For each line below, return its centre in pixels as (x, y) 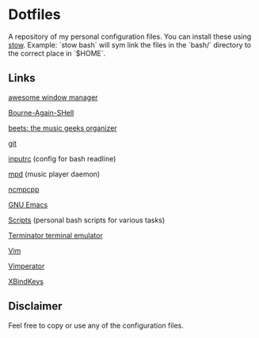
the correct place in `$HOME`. (57, 53)
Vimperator (27, 266)
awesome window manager (53, 97)
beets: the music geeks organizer (63, 127)
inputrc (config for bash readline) (62, 158)
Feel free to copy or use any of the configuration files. (96, 325)
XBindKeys (26, 281)
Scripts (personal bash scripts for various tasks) (87, 220)
